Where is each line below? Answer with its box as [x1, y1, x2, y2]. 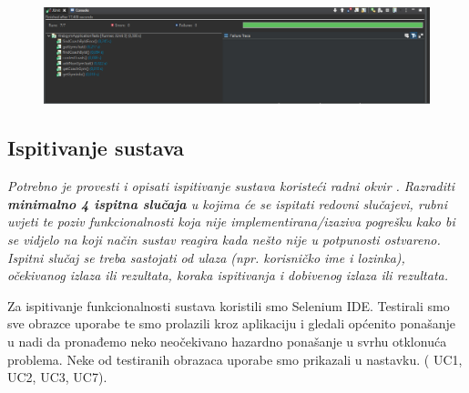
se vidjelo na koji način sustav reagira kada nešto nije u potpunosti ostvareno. [7, 229, 441, 248]
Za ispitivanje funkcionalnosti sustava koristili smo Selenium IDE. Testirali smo [7, 296, 450, 315]
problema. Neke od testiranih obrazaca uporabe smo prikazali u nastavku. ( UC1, [7, 349, 463, 368]
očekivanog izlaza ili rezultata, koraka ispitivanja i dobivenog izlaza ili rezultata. [7, 266, 449, 285]
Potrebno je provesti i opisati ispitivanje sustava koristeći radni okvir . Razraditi [7, 176, 454, 196]
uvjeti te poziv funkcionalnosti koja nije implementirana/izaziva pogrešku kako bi [7, 212, 455, 231]
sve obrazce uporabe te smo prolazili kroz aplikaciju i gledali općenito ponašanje [7, 314, 455, 333]
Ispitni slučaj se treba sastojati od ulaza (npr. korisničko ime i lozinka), [7, 247, 405, 267]
